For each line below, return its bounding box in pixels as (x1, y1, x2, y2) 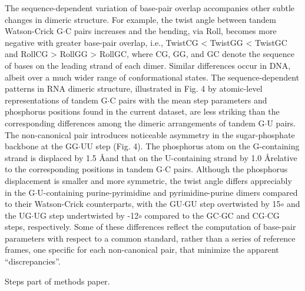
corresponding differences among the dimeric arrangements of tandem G (5, 116, 265, 129)
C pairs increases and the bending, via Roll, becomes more (65, 25, 277, 37)
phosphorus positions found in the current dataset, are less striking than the (5, 105, 280, 118)
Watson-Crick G (5, 25, 63, 37)
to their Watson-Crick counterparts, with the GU (5, 198, 183, 210)
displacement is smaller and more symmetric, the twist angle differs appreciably (5, 174, 292, 186)
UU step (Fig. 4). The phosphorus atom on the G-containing (80, 140, 300, 152)
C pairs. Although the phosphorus (164, 163, 288, 175)
